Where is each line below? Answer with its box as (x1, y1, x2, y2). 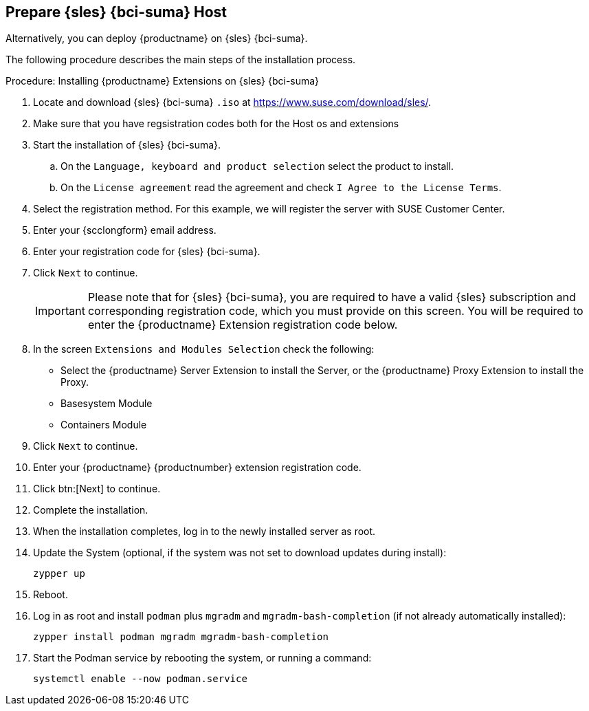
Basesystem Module (60, 397, 153, 410)
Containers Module (60, 419, 147, 431)
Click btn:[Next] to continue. (33, 483, 161, 495)
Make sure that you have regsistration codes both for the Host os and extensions (33, 118, 399, 130)
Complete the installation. (33, 504, 148, 516)
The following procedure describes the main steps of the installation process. (5, 54, 356, 66)
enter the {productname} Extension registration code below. (87, 318, 398, 332)
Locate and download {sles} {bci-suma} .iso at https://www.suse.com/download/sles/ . (33, 96, 432, 109)
